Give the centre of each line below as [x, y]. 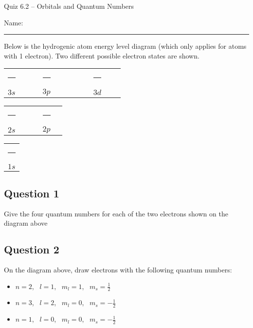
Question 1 [32, 193]
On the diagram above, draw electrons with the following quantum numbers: [118, 269]
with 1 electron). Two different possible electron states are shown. [102, 55]
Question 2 [32, 249]
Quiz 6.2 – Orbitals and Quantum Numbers [69, 6]
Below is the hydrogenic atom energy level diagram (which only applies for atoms [125, 46]
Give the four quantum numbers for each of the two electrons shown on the [116, 213]
